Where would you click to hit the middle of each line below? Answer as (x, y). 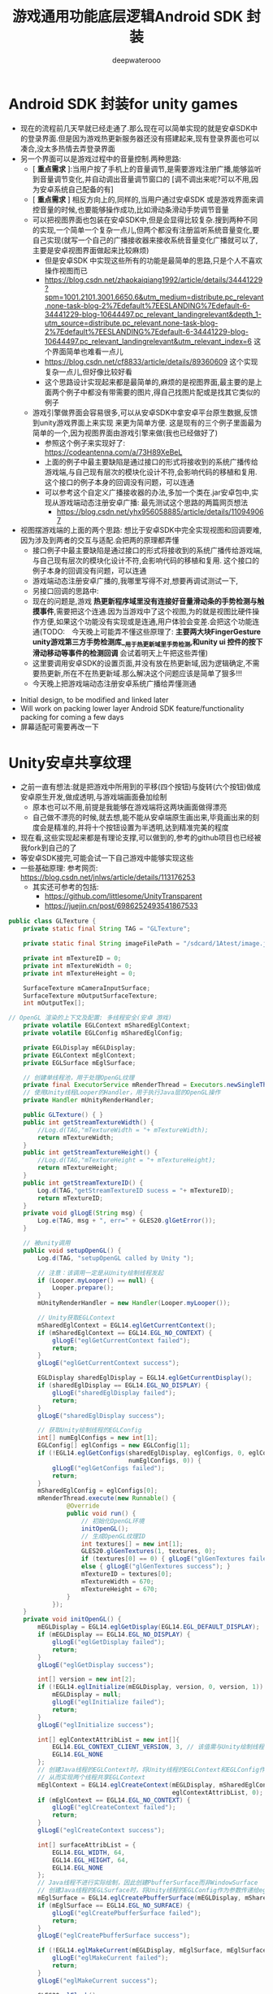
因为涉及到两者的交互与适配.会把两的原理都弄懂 (100, 540)
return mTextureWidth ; (76, 1137)
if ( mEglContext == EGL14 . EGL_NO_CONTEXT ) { (114, 1800)
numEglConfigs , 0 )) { (165, 1460)
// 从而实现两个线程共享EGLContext (92, 1777)
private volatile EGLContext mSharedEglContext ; (107, 1026)
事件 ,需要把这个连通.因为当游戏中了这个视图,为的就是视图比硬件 (146, 611)
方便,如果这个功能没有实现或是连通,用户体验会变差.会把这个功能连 (149, 621)
